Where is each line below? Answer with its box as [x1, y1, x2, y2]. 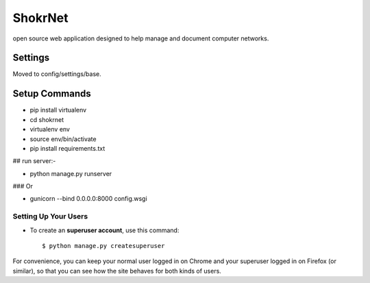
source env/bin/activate [29, 134, 97, 143]
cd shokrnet [29, 115, 64, 123]
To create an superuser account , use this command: [29, 226, 180, 234]
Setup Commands [12, 88, 92, 99]
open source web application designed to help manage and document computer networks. [12, 34, 269, 42]
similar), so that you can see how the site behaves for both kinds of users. [12, 267, 222, 275]
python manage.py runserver [29, 169, 112, 177]
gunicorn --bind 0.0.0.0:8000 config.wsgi [29, 195, 147, 203]
